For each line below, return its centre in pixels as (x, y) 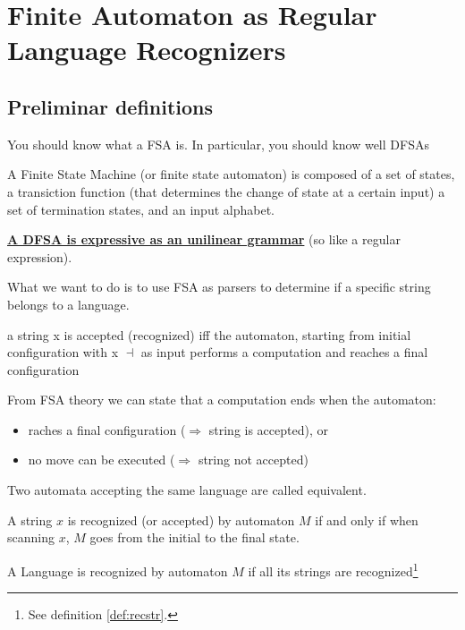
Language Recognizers (147, 50)
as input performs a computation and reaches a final (284, 352)
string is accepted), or (268, 429)
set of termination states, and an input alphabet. (141, 209)
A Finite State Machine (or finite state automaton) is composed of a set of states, (231, 174)
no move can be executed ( (101, 460)
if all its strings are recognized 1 (333, 569)
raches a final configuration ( (107, 429)
